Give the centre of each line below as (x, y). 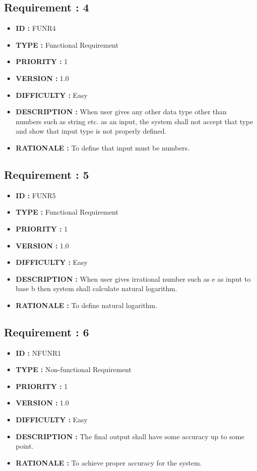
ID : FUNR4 (36, 28)
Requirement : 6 (47, 332)
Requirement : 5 (47, 174)
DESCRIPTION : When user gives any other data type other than (121, 112)
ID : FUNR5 (36, 195)
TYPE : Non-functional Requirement (73, 369)
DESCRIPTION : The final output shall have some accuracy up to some (130, 436)
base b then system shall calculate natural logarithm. (96, 288)
